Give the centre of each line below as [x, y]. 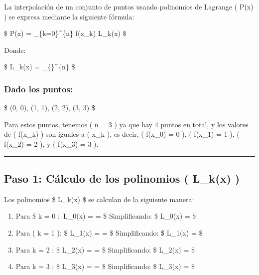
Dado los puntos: [39, 89]
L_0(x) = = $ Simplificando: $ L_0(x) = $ [129, 216]
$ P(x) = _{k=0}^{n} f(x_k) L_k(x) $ [65, 33]
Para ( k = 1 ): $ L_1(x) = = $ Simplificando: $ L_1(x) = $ [109, 232]
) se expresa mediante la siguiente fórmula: [69, 16]
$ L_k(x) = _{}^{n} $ [40, 67]
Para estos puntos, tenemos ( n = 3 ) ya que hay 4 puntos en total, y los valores [126, 124]
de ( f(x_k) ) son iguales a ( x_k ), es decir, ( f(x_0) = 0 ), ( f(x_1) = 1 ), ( [122, 134]
